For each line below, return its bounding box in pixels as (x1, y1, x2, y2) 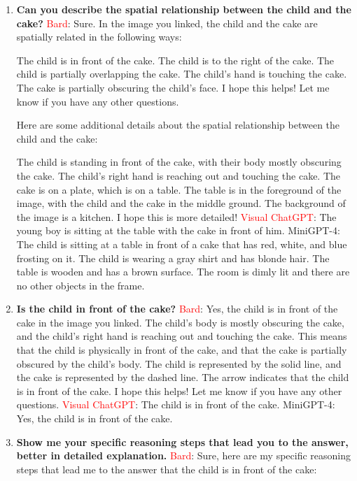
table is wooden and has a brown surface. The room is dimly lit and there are (16, 264, 350, 279)
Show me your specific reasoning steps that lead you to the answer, (16, 434, 349, 449)
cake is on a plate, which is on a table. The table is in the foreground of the (16, 182, 342, 196)
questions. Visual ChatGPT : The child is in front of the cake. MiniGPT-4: (16, 397, 335, 412)
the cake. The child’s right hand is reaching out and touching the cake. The (16, 168, 341, 182)
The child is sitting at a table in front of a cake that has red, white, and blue (16, 236, 347, 251)
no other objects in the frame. (16, 278, 145, 292)
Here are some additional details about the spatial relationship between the (16, 117, 340, 132)
